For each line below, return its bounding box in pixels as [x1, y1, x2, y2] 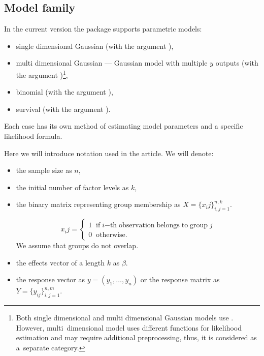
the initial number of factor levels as [16, 182, 129, 192]
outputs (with [215, 57, 258, 68]
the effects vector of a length [16, 257, 105, 268]
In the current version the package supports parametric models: [4, 23, 202, 34]
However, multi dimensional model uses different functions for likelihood [16, 322, 242, 333]
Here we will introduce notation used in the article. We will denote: [4, 147, 214, 158]
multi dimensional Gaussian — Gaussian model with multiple [16, 57, 208, 68]
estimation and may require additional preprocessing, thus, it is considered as [16, 332, 257, 343]
